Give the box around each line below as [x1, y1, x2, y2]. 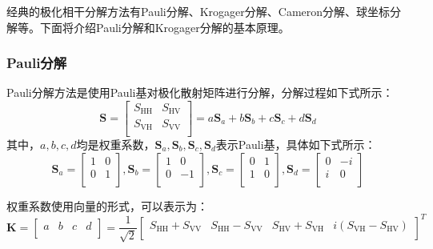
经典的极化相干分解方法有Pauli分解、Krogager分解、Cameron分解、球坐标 [6, 3, 391, 19]
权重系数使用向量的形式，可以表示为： [6, 197, 208, 214]
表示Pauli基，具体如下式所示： [215, 136, 376, 152]
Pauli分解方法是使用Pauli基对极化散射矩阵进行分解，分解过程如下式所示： [6, 84, 394, 101]
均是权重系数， [76, 136, 155, 152]
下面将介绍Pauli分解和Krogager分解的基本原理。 [39, 18, 290, 35]
